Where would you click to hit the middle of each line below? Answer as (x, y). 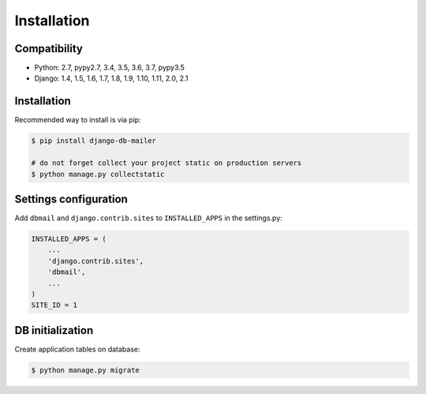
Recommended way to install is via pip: (78, 120)
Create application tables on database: (77, 349)
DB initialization (54, 330)
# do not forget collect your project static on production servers (166, 163)
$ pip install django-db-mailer (94, 141)
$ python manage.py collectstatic (98, 174)
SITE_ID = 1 (54, 305)
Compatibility (49, 49)
